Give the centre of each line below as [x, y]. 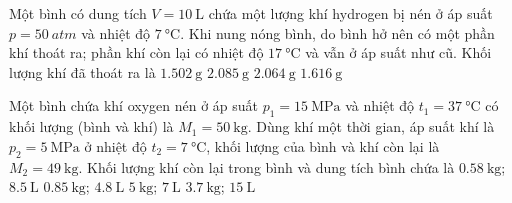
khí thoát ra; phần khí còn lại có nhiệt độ [136, 52]
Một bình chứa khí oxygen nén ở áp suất [133, 105]
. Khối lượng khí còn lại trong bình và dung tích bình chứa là [266, 166]
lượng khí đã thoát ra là [82, 71]
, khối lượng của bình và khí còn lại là [323, 145]
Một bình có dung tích [78, 13]
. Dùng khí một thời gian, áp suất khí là [371, 126]
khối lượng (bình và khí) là [91, 126]
